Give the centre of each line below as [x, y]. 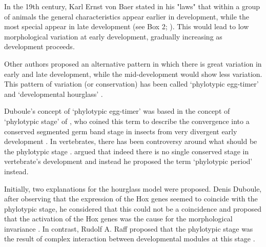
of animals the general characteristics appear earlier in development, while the [127, 16]
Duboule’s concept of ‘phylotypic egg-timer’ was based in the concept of [117, 111]
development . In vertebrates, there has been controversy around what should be [131, 141]
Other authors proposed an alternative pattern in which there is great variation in [133, 63]
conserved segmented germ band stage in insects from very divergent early [121, 131]
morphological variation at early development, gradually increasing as [113, 36]
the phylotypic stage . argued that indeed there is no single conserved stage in [127, 151]
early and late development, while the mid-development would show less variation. [133, 74]
